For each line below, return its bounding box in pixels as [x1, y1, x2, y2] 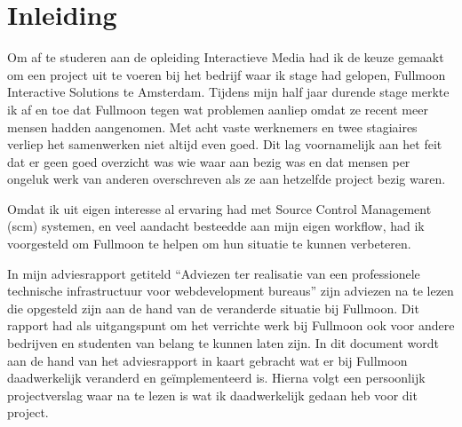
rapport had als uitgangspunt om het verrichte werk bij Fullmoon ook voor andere [7, 316, 455, 335]
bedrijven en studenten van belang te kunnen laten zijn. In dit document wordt [7, 334, 439, 352]
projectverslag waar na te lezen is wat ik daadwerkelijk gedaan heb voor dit [7, 385, 418, 404]
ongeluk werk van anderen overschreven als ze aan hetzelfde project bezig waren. [7, 170, 446, 188]
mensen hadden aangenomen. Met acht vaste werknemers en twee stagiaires [7, 117, 418, 136]
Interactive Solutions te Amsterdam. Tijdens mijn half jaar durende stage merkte [7, 83, 450, 101]
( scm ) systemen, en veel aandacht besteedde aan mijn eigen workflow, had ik [7, 217, 425, 235]
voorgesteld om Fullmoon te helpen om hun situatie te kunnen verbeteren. [7, 234, 411, 253]
